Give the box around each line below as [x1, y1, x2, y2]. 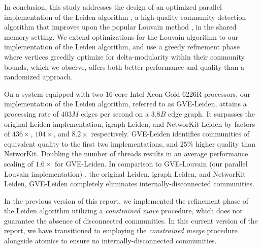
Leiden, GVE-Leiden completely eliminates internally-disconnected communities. [4, 178, 254, 189]
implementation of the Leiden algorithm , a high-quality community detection [4, 11, 246, 22]
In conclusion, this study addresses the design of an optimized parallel [4, 2, 222, 12]
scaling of [4, 158, 34, 169]
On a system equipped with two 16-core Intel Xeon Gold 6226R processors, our [4, 88, 250, 99]
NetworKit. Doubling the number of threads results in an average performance [4, 148, 248, 159]
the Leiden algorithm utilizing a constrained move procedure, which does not [4, 205, 243, 216]
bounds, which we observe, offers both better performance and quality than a [4, 61, 244, 72]
